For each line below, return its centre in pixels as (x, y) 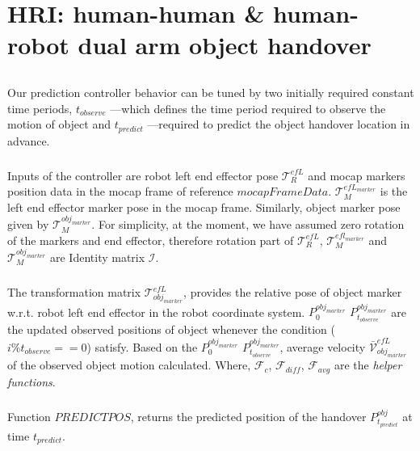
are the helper (368, 365)
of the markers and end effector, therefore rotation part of (151, 240)
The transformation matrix (74, 292)
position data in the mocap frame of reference (120, 191)
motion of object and (59, 124)
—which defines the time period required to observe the (248, 108)
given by (28, 224)
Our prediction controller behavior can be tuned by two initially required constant (211, 92)
